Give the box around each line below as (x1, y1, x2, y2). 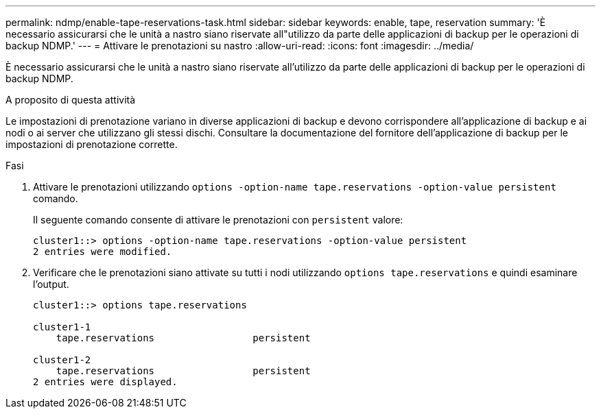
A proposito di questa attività (5, 94, 136, 106)
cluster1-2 (33, 354, 91, 365)
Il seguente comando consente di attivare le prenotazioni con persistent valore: (33, 214, 403, 226)
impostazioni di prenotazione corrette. (5, 138, 178, 150)
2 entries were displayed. (33, 376, 178, 387)
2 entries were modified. (33, 246, 172, 257)
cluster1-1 (33, 321, 91, 332)
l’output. (33, 278, 69, 290)
